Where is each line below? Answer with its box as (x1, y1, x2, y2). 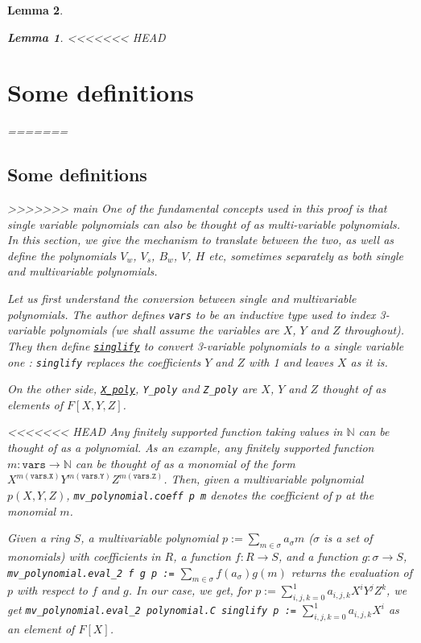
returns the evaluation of (291, 563, 413, 580)
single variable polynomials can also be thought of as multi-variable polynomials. (7, 215, 401, 232)
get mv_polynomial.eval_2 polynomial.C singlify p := (7, 601, 297, 618)
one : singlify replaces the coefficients (7, 353, 201, 370)
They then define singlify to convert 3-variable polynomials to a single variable (7, 337, 404, 354)
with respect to (17, 582, 88, 599)
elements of (7, 396, 64, 413)
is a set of (324, 529, 373, 546)
